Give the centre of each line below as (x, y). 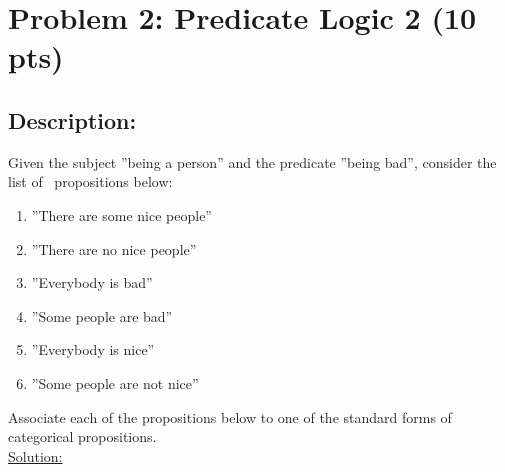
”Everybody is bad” (92, 282)
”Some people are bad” (102, 315)
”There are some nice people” (121, 214)
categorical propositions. (82, 436)
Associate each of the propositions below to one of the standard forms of (230, 416)
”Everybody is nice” (93, 349)
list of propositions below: (90, 181)
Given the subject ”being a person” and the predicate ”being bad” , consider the (252, 161)
